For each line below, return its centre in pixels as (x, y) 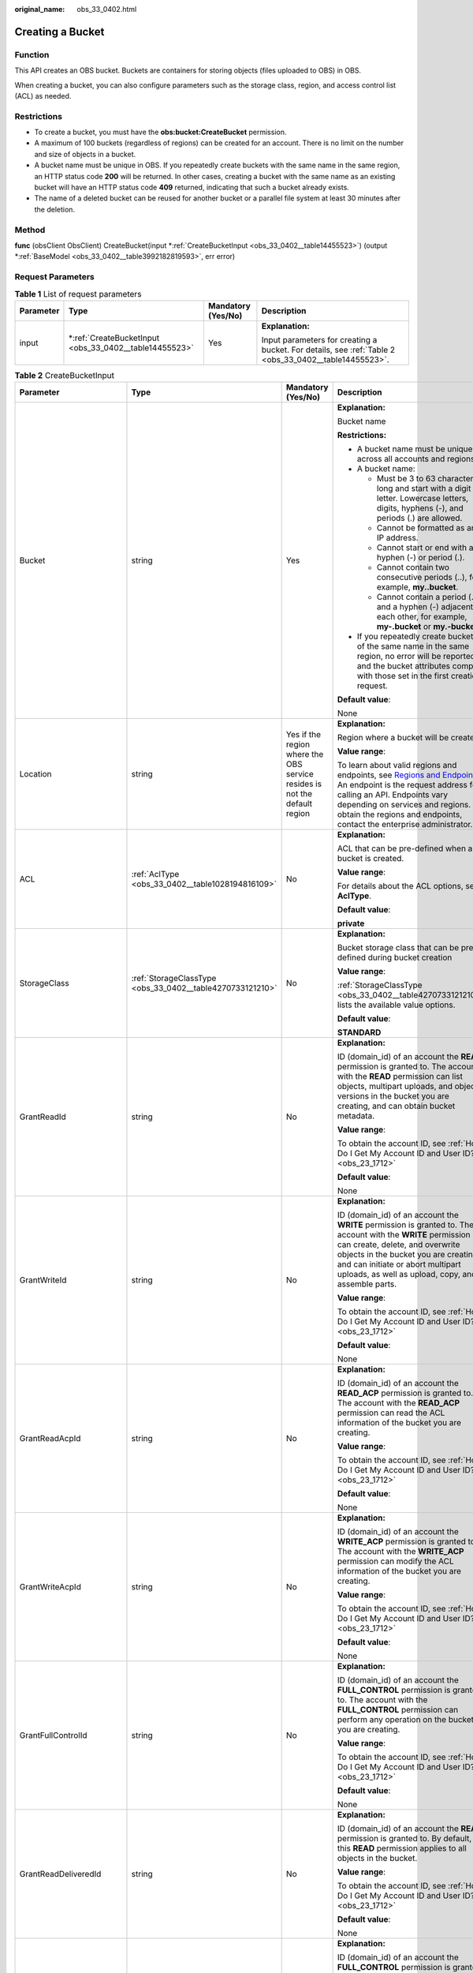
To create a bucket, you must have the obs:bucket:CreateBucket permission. (160, 132)
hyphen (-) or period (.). (421, 558)
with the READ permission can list (400, 1076)
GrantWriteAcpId (50, 1587)
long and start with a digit (424, 489)
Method (30, 230)
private (351, 923)
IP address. (397, 538)
